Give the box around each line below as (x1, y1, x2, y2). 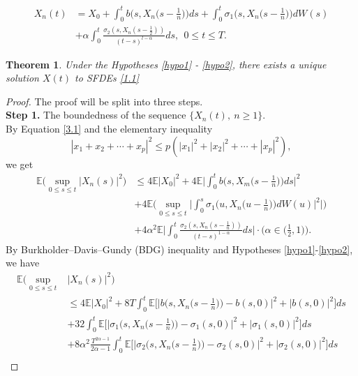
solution (6, 70, 39, 85)
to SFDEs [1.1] (75, 70, 139, 85)
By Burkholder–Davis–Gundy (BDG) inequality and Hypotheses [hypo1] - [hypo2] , (6, 241, 353, 256)
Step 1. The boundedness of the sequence (6, 107, 186, 122)
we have (6, 255, 40, 270)
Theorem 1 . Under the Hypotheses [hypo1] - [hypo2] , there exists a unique (6, 57, 327, 71)
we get (6, 156, 33, 171)
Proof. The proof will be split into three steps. (6, 93, 203, 108)
